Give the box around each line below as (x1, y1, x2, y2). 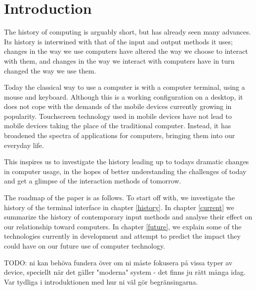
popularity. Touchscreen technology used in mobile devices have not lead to (4, 110, 232, 121)
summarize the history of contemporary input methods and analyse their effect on (4, 212, 253, 222)
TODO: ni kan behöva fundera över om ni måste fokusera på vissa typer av (4, 257, 233, 267)
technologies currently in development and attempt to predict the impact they (4, 231, 241, 241)
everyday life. (4, 140, 44, 150)
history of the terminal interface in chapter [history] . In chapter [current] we (4, 202, 234, 212)
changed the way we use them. (4, 65, 96, 75)
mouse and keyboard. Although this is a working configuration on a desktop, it (4, 91, 243, 102)
